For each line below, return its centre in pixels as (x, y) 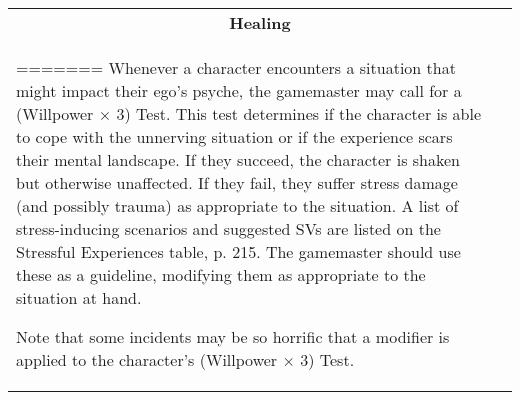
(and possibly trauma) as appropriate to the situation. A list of (237, 205)
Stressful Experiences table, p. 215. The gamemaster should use (238, 251)
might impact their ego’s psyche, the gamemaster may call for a (239, 90)
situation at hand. (79, 297)
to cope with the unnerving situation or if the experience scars (234, 136)
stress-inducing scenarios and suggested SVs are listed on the (228, 228)
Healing (260, 22)
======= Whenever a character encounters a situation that (236, 67)
